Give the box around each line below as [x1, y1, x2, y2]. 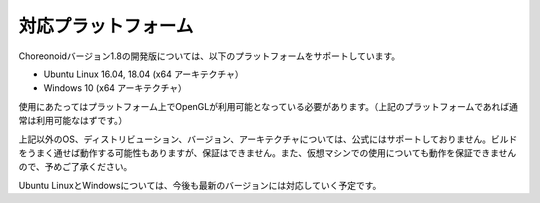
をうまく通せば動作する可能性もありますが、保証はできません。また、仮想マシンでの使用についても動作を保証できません [18, 146, 517, 159]
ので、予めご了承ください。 [18, 161, 133, 173]
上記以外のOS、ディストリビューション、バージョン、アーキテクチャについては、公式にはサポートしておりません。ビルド [18, 133, 518, 145]
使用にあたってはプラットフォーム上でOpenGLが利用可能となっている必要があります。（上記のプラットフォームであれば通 [18, 100, 519, 112]
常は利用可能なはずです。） [18, 115, 128, 127]
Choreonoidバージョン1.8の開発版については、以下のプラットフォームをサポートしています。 [18, 50, 400, 62]
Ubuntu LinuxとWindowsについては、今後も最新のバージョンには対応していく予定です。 [18, 179, 382, 191]
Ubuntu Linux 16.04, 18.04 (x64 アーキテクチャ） [43, 68, 244, 80]
